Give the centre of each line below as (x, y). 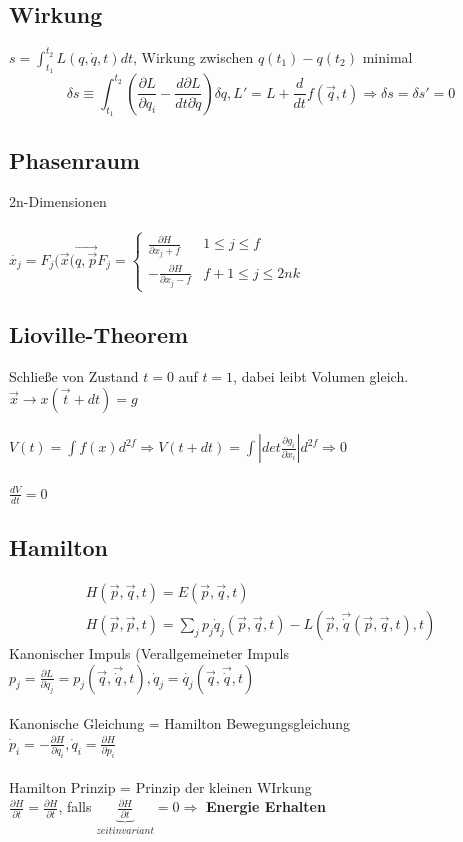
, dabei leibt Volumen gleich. (321, 376)
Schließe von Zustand (74, 376)
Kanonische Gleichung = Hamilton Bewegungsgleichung (180, 723)
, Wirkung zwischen (193, 56)
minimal (387, 56)
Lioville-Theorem (99, 334)
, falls (75, 806)
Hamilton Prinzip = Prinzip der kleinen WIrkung (160, 786)
